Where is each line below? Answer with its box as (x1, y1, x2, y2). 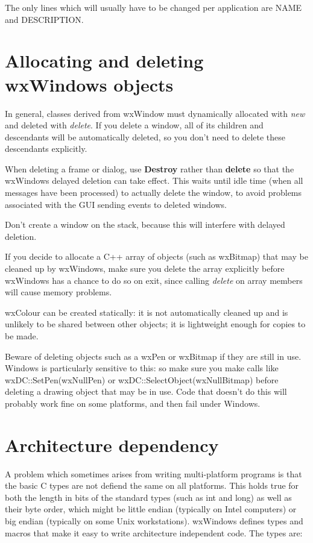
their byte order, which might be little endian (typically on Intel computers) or (5, 503, 297, 515)
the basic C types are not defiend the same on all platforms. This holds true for (5, 479, 299, 492)
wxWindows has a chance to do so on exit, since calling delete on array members (5, 274, 303, 286)
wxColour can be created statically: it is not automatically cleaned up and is (5, 306, 288, 318)
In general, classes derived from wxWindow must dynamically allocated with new (5, 107, 305, 119)
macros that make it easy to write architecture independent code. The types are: (5, 526, 303, 539)
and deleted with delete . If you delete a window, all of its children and (5, 119, 264, 131)
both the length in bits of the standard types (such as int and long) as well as (5, 491, 292, 503)
